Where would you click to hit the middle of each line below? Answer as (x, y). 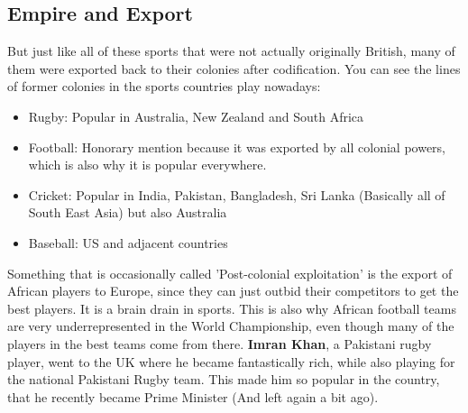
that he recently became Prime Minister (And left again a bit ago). (193, 396)
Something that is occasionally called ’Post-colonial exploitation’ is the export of (230, 273)
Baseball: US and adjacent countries (128, 242)
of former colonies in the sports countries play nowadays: (164, 86)
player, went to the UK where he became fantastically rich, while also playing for (231, 361)
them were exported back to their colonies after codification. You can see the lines (234, 68)
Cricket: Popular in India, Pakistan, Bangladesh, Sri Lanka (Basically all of (237, 194)
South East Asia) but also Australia (128, 212)
